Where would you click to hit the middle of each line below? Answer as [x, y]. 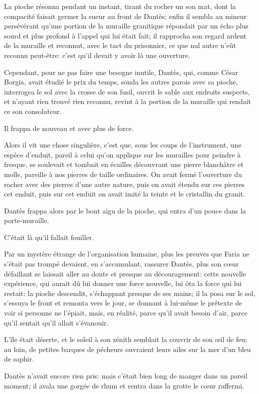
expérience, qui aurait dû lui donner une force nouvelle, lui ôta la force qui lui [123, 283]
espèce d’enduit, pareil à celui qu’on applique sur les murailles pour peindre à [123, 154]
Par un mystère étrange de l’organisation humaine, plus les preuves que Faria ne [127, 254]
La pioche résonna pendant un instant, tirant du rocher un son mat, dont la [120, 6]
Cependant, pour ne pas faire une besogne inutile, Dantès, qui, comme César [121, 72]
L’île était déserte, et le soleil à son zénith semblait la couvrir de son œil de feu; [126, 339]
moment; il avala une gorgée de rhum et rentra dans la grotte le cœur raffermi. [124, 385]
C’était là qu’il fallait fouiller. [49, 237]
